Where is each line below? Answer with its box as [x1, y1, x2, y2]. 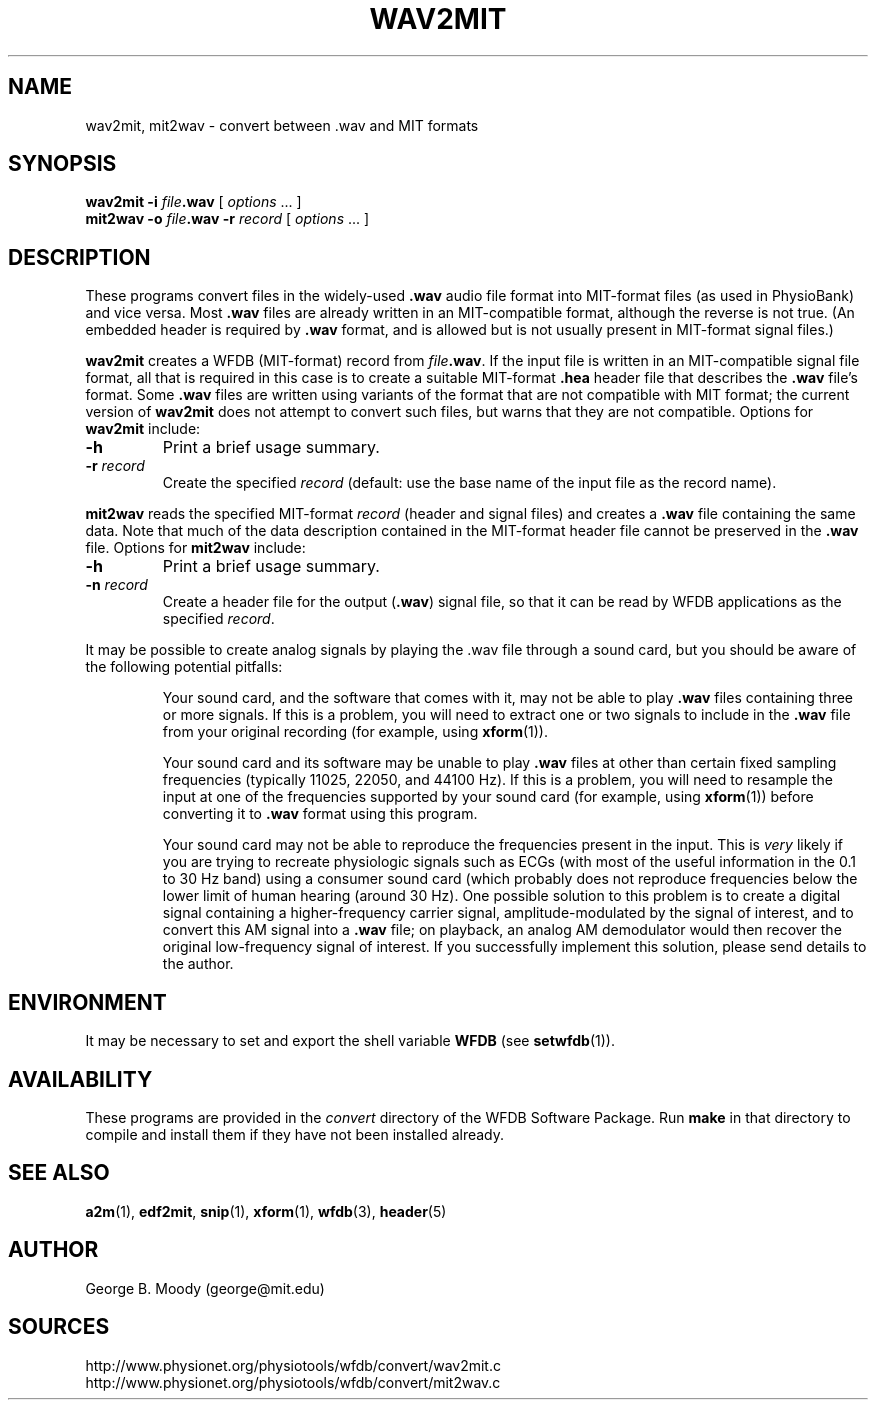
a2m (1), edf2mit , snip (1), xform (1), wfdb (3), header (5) [85, 1202, 447, 1220]
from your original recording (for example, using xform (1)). [162, 723, 548, 741]
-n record [85, 576, 148, 594]
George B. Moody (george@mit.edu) [85, 1279, 325, 1297]
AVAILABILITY [8, 1066, 153, 1092]
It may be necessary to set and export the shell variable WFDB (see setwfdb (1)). [85, 1032, 615, 1050]
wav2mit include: [85, 420, 201, 438]
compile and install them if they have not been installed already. [85, 1125, 505, 1143]
